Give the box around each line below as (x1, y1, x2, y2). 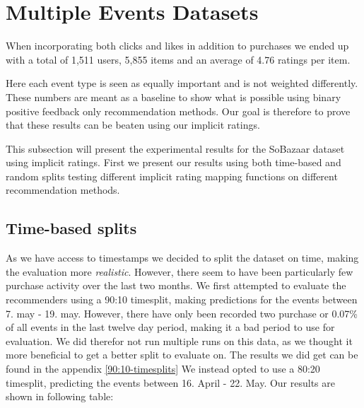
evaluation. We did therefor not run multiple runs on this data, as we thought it (6, 333, 353, 348)
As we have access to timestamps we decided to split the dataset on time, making (6, 250, 359, 265)
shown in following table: (6, 389, 114, 404)
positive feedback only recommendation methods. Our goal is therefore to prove (6, 103, 351, 118)
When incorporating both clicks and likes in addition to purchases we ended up (6, 38, 349, 53)
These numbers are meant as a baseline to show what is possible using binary (6, 89, 341, 104)
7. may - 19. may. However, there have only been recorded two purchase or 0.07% (6, 305, 358, 320)
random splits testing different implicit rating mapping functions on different (6, 168, 338, 183)
